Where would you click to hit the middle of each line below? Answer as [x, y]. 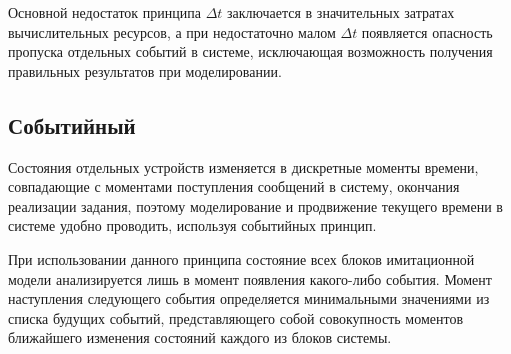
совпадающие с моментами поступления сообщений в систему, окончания [234, 186]
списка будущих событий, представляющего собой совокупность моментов [236, 317]
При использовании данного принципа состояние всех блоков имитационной [241, 258]
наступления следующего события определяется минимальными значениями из [249, 298]
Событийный [72, 124]
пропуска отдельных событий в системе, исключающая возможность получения [250, 51]
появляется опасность [427, 31]
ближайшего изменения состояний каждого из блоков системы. [200, 337]
